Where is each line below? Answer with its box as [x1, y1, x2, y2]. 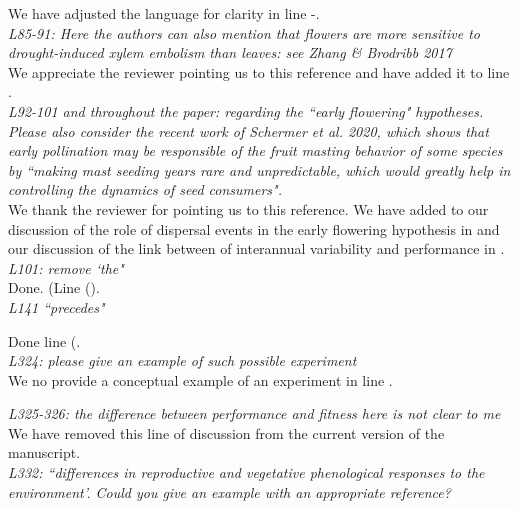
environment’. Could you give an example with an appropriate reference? [8, 481, 451, 502]
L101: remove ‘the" [8, 257, 124, 278]
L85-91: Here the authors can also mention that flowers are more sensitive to [8, 22, 480, 43]
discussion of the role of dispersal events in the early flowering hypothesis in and [8, 218, 500, 239]
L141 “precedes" [8, 296, 105, 317]
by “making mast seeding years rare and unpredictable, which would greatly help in [8, 159, 511, 180]
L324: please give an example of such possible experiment [8, 350, 357, 371]
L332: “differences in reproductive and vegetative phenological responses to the [8, 462, 485, 483]
